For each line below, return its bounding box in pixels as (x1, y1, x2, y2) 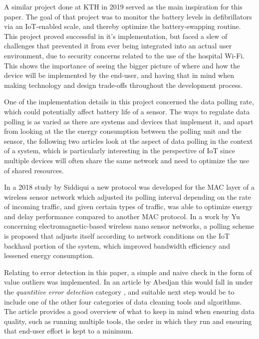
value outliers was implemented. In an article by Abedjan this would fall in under (4, 277, 253, 287)
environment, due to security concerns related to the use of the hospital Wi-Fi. (4, 50, 245, 60)
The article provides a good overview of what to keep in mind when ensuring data (4, 306, 255, 317)
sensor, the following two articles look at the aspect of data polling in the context (4, 135, 253, 146)
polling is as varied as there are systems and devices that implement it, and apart (4, 116, 254, 126)
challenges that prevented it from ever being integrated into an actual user (4, 40, 232, 51)
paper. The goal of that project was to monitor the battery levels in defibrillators (4, 11, 252, 21)
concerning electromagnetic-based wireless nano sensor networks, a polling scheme (4, 221, 255, 231)
